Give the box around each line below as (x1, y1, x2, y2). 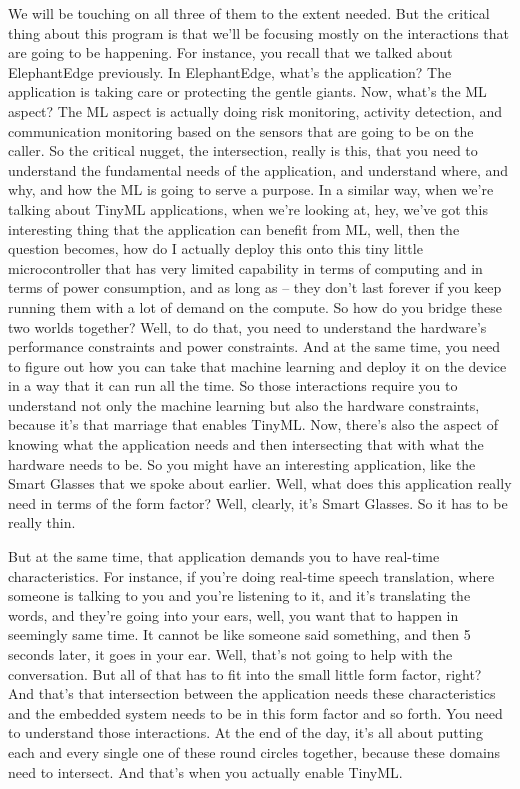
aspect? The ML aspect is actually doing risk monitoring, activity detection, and (8, 100, 503, 121)
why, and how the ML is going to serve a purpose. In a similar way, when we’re (8, 179, 494, 200)
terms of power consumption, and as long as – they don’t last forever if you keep (8, 277, 502, 298)
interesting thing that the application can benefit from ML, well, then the (8, 218, 460, 239)
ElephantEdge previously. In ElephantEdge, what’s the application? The (8, 61, 452, 82)
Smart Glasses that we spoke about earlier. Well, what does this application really (8, 473, 512, 494)
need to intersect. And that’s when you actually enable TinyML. (8, 761, 403, 782)
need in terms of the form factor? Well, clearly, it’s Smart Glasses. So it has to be (8, 492, 508, 513)
